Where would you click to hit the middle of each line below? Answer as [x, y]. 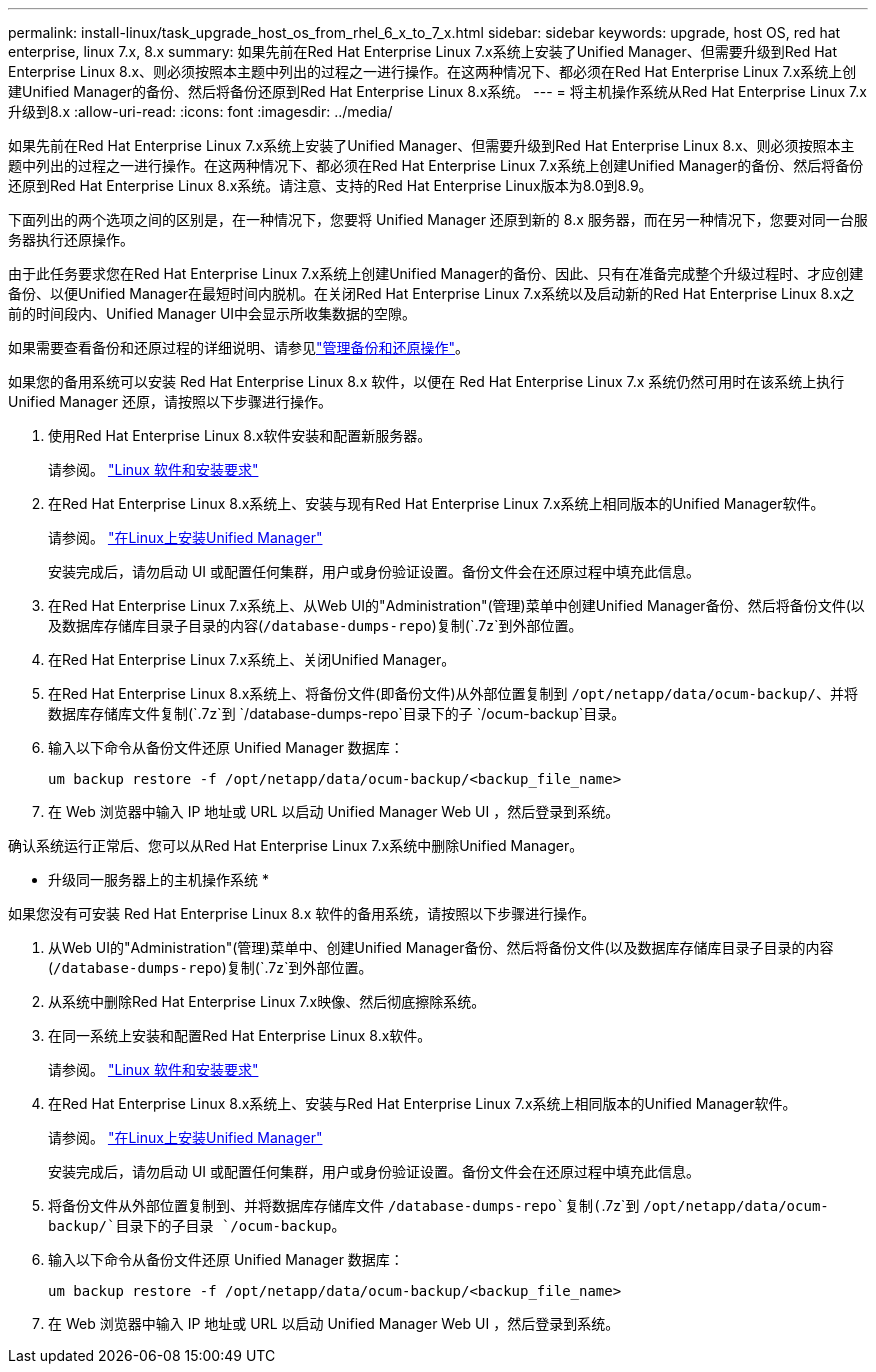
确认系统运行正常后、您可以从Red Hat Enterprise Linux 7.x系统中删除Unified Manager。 [296, 845]
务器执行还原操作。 [71, 239]
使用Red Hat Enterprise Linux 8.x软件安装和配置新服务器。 [240, 435]
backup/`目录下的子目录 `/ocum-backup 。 [197, 1225]
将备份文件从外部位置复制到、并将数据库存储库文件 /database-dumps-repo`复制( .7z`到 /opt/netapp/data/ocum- [438, 1205]
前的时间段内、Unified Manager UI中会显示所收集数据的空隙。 [212, 313]
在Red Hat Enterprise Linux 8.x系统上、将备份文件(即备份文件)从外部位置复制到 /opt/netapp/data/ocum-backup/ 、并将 [453, 693]
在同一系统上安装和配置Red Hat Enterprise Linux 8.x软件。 [240, 1035]
